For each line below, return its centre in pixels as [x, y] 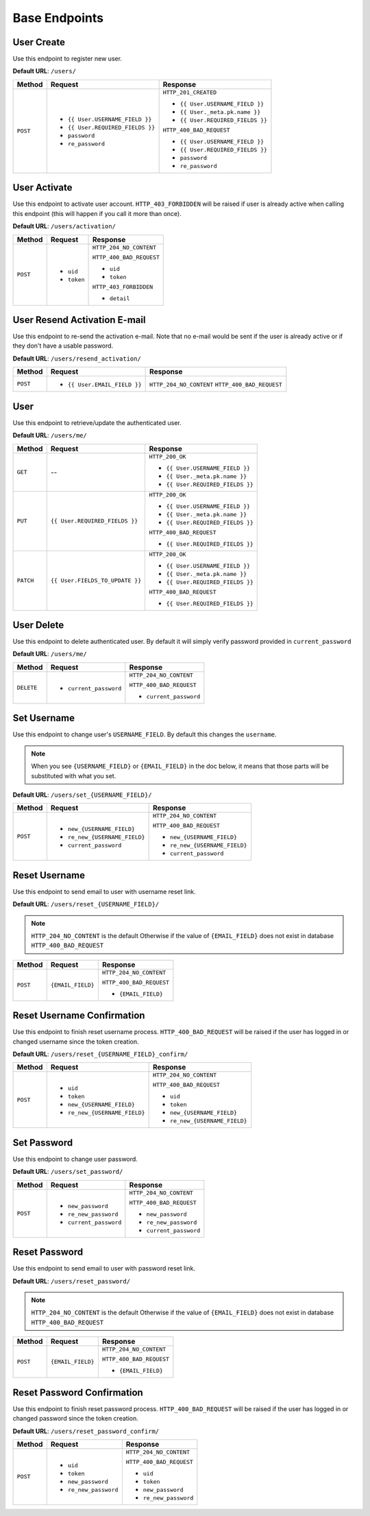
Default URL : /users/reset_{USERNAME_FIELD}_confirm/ [100, 1054]
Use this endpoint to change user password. [75, 1159]
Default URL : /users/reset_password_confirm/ [86, 1431]
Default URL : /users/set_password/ [68, 1172]
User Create [39, 42]
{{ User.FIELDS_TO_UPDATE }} [96, 580]
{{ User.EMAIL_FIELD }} [104, 385]
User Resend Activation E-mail [79, 320]
